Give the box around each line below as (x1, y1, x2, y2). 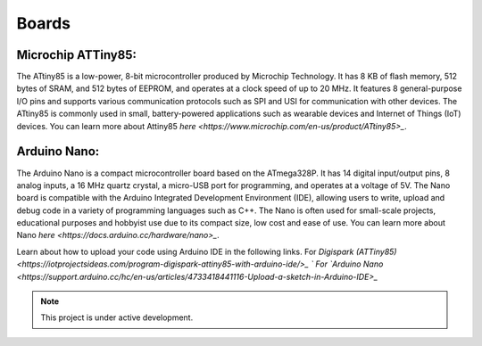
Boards (16, 13, 71, 33)
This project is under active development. (40, 312, 194, 323)
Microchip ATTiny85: (16, 47, 137, 62)
